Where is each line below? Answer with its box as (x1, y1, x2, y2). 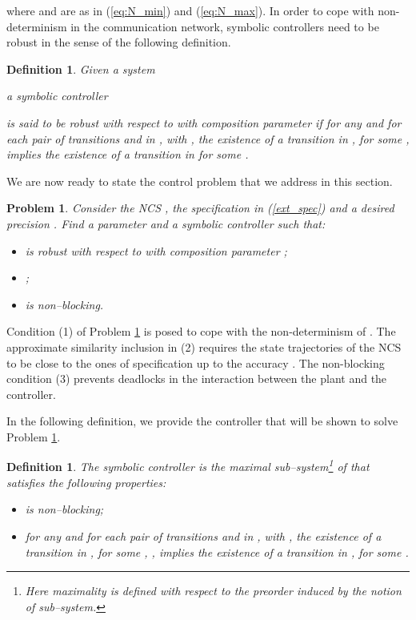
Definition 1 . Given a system (6, 60, 155, 77)
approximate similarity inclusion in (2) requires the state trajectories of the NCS (6, 338, 402, 355)
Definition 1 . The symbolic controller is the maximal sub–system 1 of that (6, 456, 370, 475)
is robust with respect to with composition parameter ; (25, 242, 287, 259)
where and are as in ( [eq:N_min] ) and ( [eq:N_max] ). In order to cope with (6, 2, 374, 18)
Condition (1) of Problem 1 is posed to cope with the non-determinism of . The (6, 323, 396, 340)
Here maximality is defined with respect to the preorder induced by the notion (25, 582, 402, 599)
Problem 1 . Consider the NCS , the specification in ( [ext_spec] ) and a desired (6, 199, 394, 216)
